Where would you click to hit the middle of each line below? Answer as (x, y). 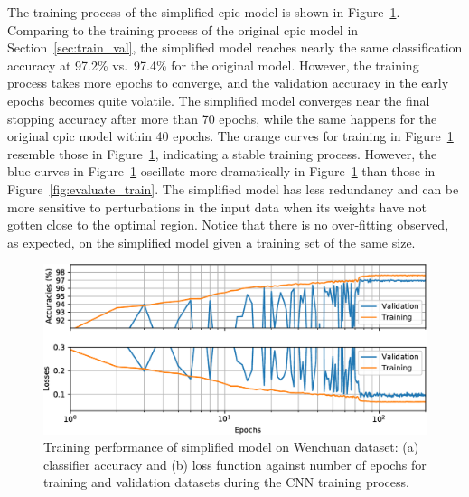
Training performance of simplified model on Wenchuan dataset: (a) (231, 447)
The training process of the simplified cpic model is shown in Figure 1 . (204, 12)
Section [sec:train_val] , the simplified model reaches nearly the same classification (235, 47)
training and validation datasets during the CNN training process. (226, 482)
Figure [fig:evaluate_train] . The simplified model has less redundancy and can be (233, 188)
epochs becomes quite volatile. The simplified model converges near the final (219, 100)
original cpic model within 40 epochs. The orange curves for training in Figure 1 (230, 136)
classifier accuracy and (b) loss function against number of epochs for (235, 464)
